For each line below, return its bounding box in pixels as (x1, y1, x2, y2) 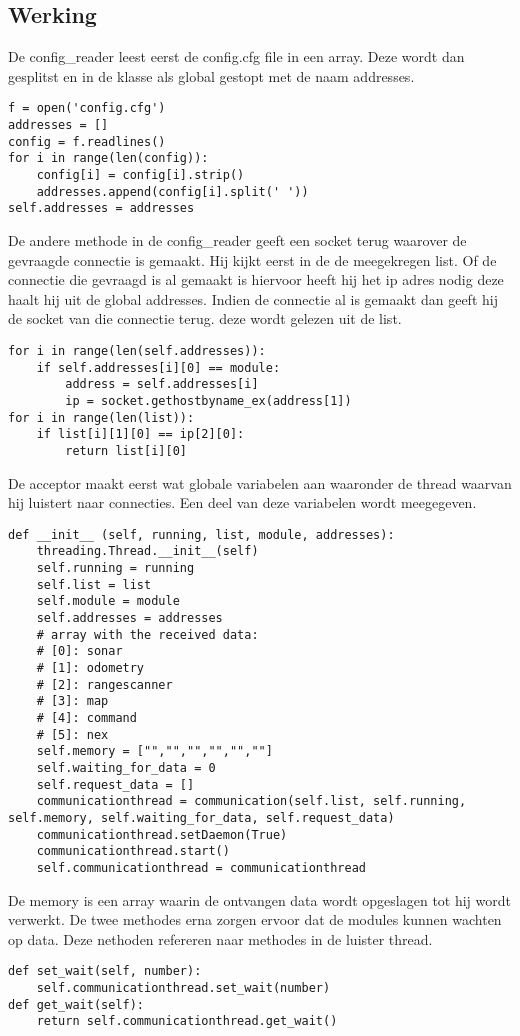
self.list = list (36, 577, 152, 592)
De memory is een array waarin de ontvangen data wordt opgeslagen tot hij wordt (8, 889, 512, 910)
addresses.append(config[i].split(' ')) (36, 184, 309, 199)
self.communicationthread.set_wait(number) (36, 980, 331, 995)
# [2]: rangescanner (36, 677, 173, 692)
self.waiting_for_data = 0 (36, 760, 216, 775)
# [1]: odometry (36, 660, 145, 675)
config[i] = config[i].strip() (36, 168, 245, 183)
